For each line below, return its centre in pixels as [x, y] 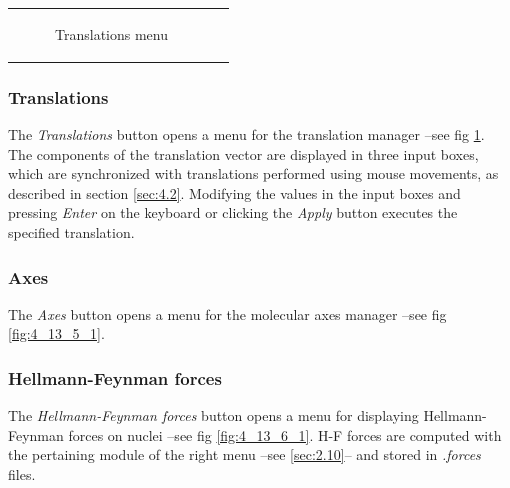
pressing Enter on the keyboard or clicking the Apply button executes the [233, 212]
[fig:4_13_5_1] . [56, 333]
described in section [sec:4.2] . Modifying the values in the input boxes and [234, 192]
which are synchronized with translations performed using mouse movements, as [253, 173]
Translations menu [111, 33]
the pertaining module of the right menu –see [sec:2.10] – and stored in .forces [244, 454]
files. [22, 474]
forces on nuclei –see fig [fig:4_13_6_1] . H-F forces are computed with [285, 434]
